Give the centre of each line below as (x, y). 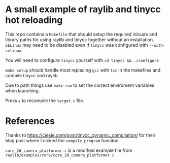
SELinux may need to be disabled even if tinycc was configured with (77, 45)
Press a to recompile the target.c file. (45, 101)
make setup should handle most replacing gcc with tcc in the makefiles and (83, 70)
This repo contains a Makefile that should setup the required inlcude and (81, 34)
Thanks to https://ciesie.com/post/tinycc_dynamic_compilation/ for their (80, 135)
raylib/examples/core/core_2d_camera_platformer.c (60, 155)
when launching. (23, 90)
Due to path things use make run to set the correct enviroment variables (80, 85)
